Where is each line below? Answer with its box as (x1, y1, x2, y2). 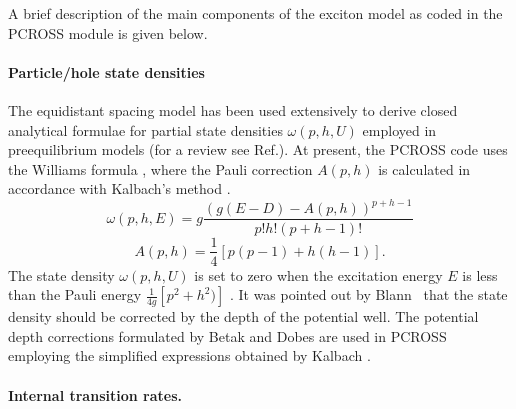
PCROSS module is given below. (8, 22, 208, 43)
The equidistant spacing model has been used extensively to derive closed (8, 99, 458, 120)
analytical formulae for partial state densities (8, 119, 283, 140)
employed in (362, 119, 437, 140)
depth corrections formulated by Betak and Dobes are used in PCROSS (8, 325, 447, 346)
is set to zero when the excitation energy (194, 264, 443, 285)
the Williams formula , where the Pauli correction (8, 158, 313, 179)
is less (462, 264, 498, 285)
